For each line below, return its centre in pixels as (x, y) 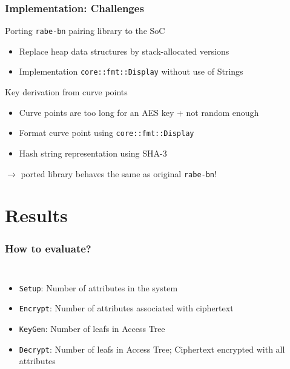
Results (36, 215)
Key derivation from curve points (66, 92)
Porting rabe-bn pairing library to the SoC (85, 31)
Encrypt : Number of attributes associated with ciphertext (126, 308)
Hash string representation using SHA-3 (93, 153)
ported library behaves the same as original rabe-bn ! (119, 173)
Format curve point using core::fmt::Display (107, 133)
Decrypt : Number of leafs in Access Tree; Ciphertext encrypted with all (152, 349)
